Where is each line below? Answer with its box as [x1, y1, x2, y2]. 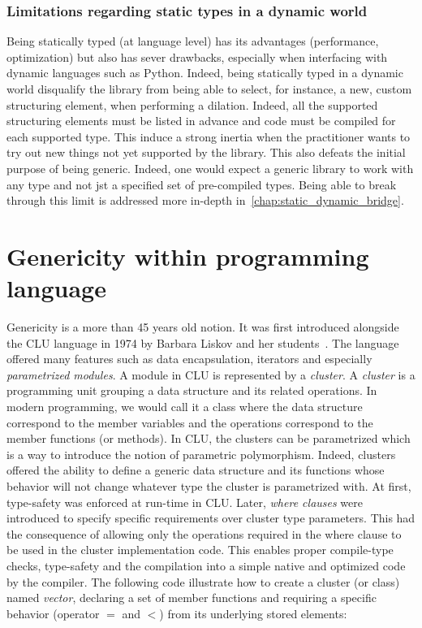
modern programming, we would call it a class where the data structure [6, 398, 363, 415]
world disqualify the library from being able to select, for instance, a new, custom [6, 80, 412, 97]
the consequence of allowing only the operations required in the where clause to [6, 525, 402, 542]
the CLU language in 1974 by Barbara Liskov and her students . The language [6, 334, 399, 351]
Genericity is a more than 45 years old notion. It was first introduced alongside [6, 318, 399, 336]
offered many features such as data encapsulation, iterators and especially [6, 350, 372, 367]
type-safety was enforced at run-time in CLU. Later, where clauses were [6, 493, 364, 510]
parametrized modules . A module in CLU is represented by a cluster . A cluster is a [6, 366, 416, 383]
